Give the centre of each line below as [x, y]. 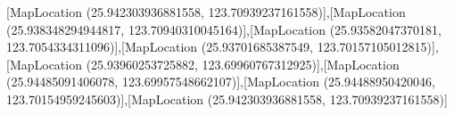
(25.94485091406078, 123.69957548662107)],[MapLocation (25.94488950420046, [221, 82]
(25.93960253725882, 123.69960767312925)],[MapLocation [243, 64]
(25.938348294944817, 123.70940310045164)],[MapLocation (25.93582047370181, [224, 29]
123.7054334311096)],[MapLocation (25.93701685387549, [160, 47]
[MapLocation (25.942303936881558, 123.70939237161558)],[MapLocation [206, 12]
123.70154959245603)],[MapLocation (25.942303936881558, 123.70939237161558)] [227, 99]
